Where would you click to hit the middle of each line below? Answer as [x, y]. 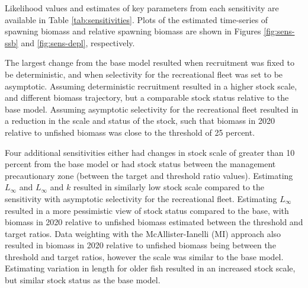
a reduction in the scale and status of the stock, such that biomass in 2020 [140, 121]
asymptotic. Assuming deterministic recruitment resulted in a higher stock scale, [151, 86]
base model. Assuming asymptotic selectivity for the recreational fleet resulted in [152, 109]
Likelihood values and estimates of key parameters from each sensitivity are [142, 8]
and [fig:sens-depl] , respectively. [78, 42]
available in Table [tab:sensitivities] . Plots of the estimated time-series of [137, 19]
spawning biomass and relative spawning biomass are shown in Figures [133, 31]
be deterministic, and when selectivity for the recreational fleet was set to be [144, 74]
